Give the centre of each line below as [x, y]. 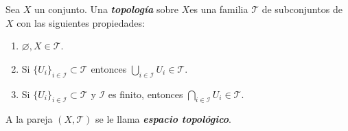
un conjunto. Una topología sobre [106, 9]
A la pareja [29, 119]
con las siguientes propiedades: [81, 22]
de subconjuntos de [302, 9]
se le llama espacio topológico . [163, 119]
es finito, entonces [146, 94]
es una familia [219, 9]
